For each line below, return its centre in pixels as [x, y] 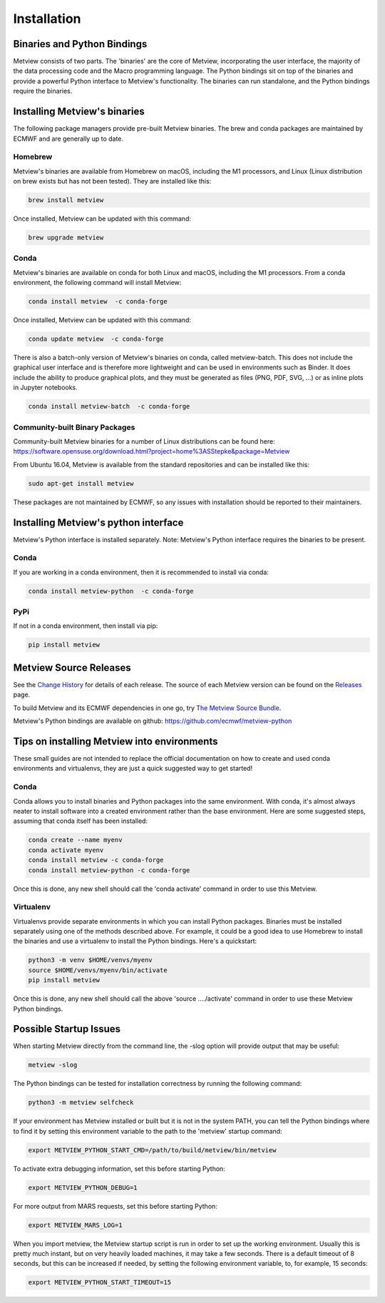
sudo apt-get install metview [81, 483]
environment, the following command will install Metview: [97, 283]
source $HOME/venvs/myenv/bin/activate [98, 970]
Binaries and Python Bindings [80, 44]
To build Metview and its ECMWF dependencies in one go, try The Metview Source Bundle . [147, 708]
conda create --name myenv [75, 840]
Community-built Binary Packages [74, 427]
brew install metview [66, 200]
